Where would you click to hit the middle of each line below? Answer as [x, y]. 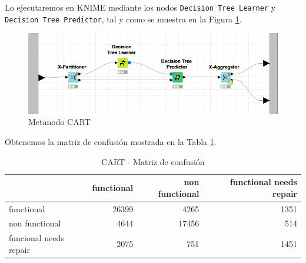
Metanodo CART [59, 122]
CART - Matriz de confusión [153, 161]
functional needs [263, 182]
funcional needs [36, 238]
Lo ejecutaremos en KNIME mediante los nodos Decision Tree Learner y [140, 7]
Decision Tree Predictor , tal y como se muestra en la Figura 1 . [123, 19]
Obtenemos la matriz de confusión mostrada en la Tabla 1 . [111, 141]
